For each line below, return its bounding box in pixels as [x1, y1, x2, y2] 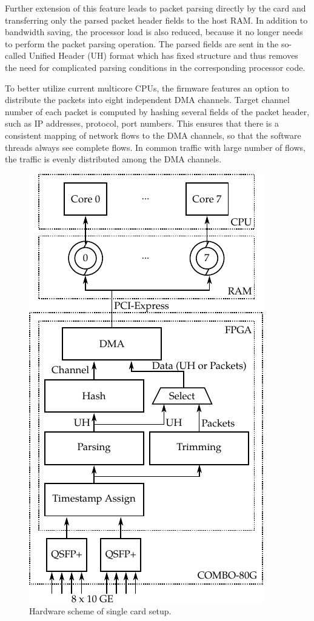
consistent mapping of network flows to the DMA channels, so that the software [5, 128, 301, 141]
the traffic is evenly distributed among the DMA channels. [5, 153, 222, 165]
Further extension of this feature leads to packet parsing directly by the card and [5, 2, 306, 14]
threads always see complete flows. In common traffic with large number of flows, [5, 141, 306, 153]
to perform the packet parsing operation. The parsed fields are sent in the [5, 37, 279, 50]
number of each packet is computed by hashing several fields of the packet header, [5, 105, 310, 118]
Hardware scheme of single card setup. [29, 605, 172, 617]
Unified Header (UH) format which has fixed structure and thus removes [28, 49, 298, 62]
